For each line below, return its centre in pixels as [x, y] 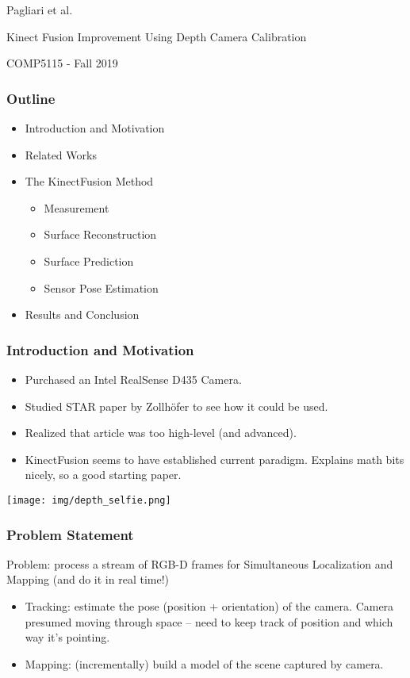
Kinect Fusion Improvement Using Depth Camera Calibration [157, 36]
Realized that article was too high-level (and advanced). [161, 433]
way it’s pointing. [67, 637]
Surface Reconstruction [100, 234]
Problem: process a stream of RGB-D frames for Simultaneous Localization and [200, 563]
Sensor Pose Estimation [101, 287]
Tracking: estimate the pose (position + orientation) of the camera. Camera [209, 606]
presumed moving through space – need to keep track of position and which [209, 621]
